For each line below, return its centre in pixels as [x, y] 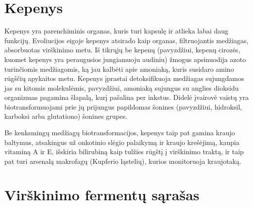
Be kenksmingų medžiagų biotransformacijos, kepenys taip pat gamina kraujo [120, 133]
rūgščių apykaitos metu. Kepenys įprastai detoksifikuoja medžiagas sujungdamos [124, 78]
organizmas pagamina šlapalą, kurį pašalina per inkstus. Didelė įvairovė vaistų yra [127, 97]
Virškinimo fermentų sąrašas [102, 194]
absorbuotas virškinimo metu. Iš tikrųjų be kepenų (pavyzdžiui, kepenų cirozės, [122, 50]
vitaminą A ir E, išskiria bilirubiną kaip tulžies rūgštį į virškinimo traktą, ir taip [124, 151]
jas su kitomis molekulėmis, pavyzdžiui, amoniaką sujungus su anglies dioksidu [122, 88]
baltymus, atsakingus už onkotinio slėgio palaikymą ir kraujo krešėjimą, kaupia [122, 142]
